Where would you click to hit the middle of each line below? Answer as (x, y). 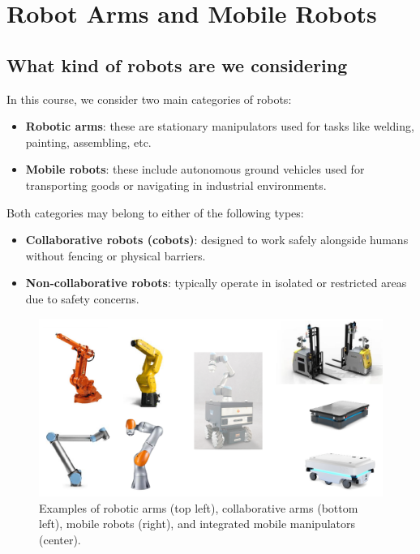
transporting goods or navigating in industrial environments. (176, 185)
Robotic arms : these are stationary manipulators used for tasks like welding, (220, 126)
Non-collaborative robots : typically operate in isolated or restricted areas (216, 283)
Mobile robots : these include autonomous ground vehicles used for (195, 169)
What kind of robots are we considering (177, 64)
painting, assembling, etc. (88, 142)
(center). (60, 539)
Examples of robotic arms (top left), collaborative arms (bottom (199, 507)
